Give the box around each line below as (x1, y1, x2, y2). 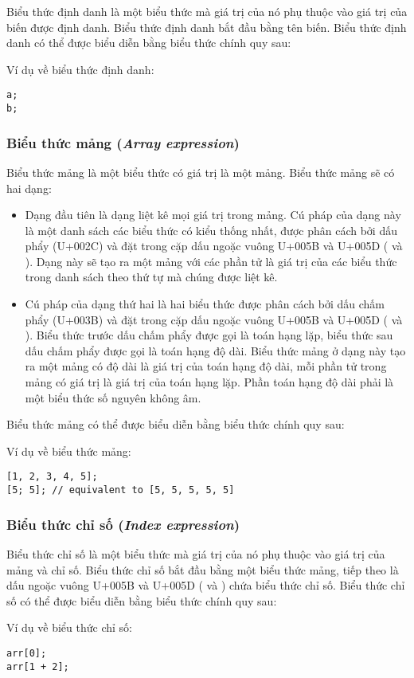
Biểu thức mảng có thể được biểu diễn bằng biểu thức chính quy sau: (6, 416, 345, 433)
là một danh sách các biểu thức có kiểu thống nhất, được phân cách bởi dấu (25, 221, 397, 238)
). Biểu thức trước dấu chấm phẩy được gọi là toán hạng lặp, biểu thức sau (25, 327, 393, 343)
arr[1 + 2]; (6, 660, 69, 672)
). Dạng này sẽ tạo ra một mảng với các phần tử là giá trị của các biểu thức (25, 253, 397, 269)
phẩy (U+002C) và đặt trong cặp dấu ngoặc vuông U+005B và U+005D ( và (25, 237, 403, 254)
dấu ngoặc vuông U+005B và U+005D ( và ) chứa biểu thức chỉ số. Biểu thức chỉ (6, 577, 405, 594)
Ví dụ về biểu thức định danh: (6, 61, 154, 77)
